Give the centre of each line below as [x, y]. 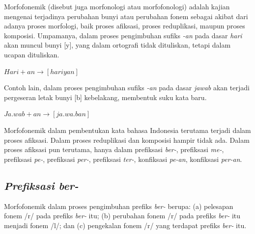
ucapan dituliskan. [32, 54]
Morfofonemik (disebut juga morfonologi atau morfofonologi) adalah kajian [117, 6]
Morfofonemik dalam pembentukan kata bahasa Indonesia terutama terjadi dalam [127, 130]
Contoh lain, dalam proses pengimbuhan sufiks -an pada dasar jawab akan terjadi [127, 88]
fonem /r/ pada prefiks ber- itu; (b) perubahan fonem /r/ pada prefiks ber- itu [122, 216]
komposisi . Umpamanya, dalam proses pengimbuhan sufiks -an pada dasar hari [123, 35]
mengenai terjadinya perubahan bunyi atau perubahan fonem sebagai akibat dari [126, 16]
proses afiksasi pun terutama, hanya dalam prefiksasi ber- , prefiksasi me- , [114, 149]
